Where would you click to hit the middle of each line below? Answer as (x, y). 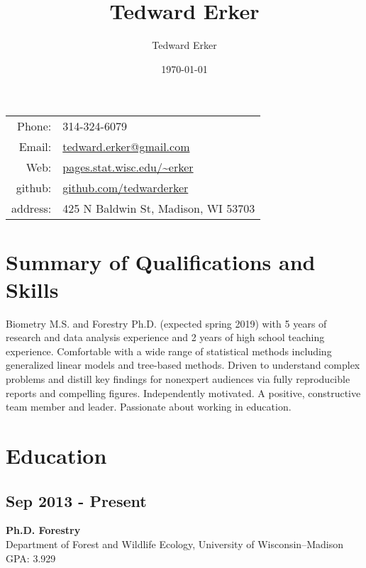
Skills (32, 289)
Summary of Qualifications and (161, 261)
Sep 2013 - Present (76, 500)
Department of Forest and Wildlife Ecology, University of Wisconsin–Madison (174, 544)
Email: (35, 147)
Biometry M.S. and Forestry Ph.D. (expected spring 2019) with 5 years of (166, 323)
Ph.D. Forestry (43, 530)
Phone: (34, 126)
